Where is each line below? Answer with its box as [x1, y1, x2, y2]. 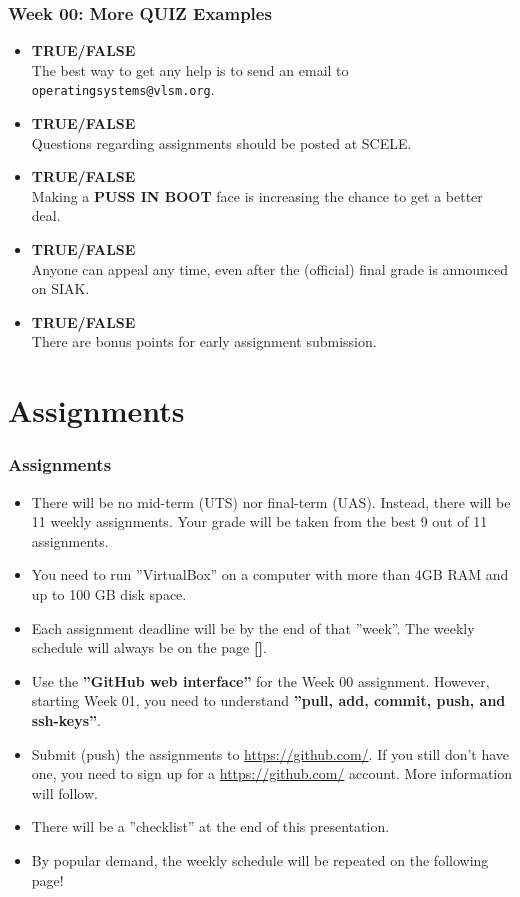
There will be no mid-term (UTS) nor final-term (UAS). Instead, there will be [31, 491, 511, 512]
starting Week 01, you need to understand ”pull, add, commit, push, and [31, 690, 506, 711]
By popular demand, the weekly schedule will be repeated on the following [31, 849, 489, 870]
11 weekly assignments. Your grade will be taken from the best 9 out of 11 [31, 511, 488, 532]
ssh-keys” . [31, 709, 101, 730]
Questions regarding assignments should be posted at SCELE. [31, 132, 412, 153]
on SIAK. [31, 278, 90, 299]
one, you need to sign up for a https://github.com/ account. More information [31, 763, 513, 784]
